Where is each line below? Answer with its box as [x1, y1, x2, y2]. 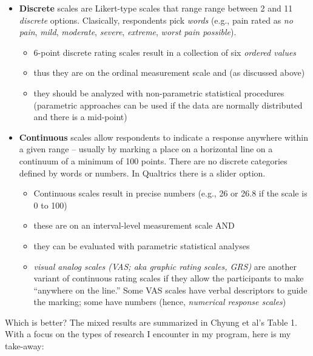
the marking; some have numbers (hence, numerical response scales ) [33, 295, 286, 308]
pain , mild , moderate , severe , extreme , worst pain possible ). [19, 25, 237, 38]
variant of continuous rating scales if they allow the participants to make [33, 272, 304, 284]
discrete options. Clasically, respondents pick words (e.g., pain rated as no [19, 13, 293, 26]
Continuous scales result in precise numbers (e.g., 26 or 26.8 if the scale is [33, 187, 308, 200]
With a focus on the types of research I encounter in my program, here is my [5, 327, 291, 340]
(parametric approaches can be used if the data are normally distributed [33, 98, 303, 111]
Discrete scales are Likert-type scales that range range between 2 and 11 [19, 2, 293, 14]
